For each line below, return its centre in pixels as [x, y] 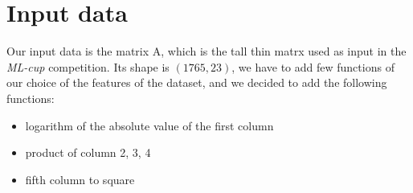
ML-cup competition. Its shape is [88, 66]
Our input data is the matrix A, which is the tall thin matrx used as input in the [206, 51]
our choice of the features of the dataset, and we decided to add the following [197, 82]
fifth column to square [80, 179]
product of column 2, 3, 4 [88, 152]
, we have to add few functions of [313, 66]
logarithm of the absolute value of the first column [149, 125]
